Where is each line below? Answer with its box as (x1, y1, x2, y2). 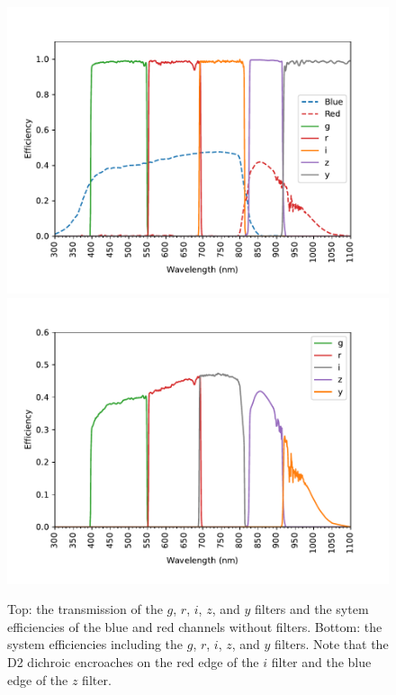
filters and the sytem (255, 600, 369, 618)
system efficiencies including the (7, 635, 184, 654)
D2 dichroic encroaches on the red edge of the (7, 652, 259, 671)
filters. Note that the (274, 635, 389, 654)
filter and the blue (271, 652, 372, 671)
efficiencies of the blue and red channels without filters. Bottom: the (7, 617, 382, 636)
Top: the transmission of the (7, 600, 163, 618)
